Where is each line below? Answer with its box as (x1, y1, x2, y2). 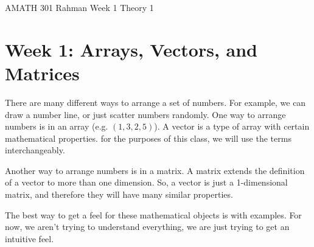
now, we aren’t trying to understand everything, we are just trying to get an (5, 220, 290, 233)
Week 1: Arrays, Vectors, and (5, 37, 257, 61)
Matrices (5, 60, 80, 85)
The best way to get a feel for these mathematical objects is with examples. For (5, 208, 302, 221)
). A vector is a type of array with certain (154, 120, 310, 133)
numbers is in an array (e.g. (5, 120, 108, 133)
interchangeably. (5, 144, 65, 156)
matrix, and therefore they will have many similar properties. (5, 188, 233, 201)
